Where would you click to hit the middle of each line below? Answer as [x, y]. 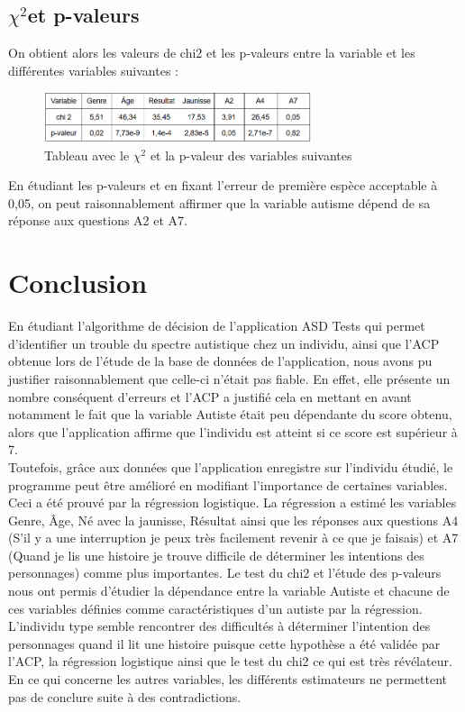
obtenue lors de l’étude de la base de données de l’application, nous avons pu [220, 361]
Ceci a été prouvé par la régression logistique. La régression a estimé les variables [232, 502]
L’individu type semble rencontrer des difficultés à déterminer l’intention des [219, 626]
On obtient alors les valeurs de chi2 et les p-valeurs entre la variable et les [212, 53]
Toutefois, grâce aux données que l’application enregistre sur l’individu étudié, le [231, 466]
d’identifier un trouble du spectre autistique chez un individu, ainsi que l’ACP [224, 343]
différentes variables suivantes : [93, 70]
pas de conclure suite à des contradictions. [125, 696]
